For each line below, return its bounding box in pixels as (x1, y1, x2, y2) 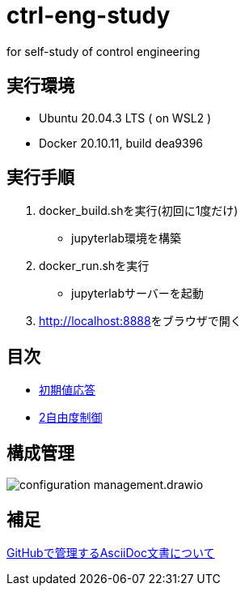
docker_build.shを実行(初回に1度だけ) (39, 204, 239, 218)
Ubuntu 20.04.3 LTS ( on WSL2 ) (39, 110, 212, 125)
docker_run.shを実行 (39, 259, 150, 273)
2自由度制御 (39, 410, 103, 425)
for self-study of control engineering (6, 44, 201, 58)
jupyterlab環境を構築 (71, 231, 181, 246)
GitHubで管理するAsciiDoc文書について (6, 545, 215, 560)
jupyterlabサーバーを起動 (71, 286, 204, 301)
